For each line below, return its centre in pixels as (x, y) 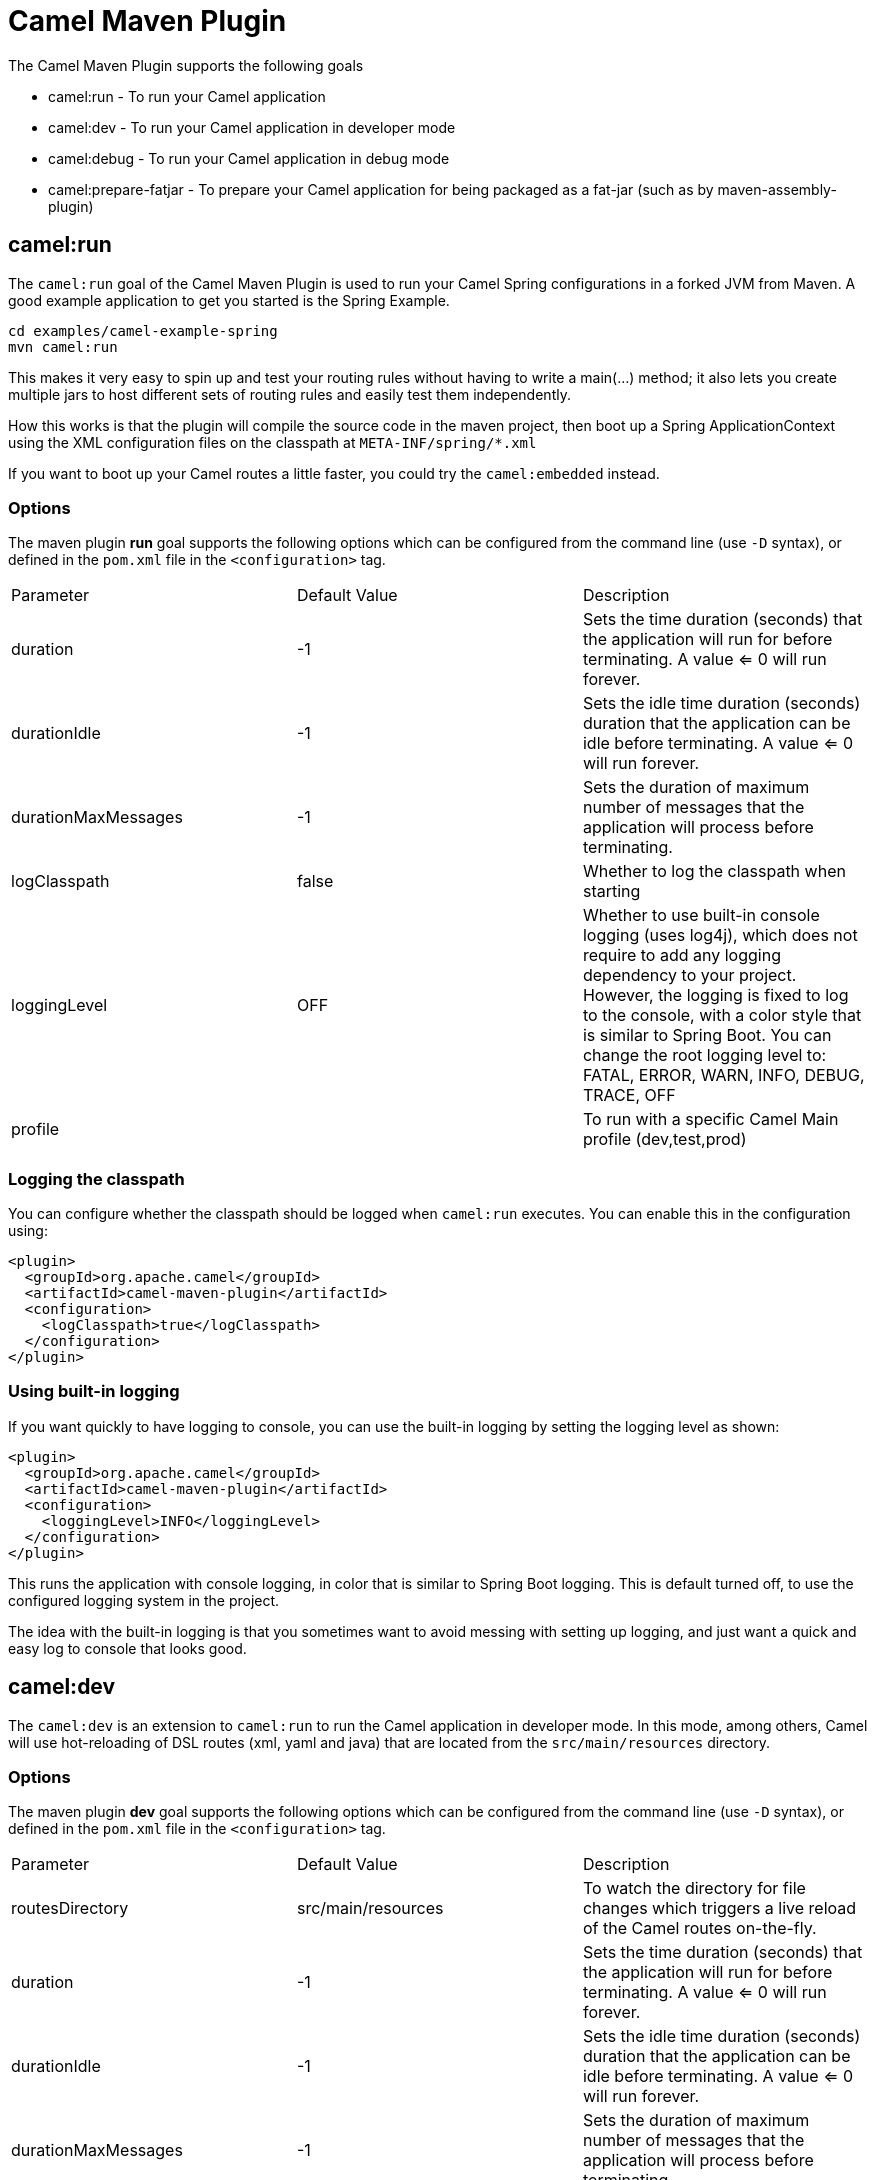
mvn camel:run (63, 346)
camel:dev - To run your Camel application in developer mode (252, 127)
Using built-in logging (94, 1391)
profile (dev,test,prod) (664, 1139)
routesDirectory (70, 1908)
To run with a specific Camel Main (710, 1119)
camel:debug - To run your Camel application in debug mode (249, 158)
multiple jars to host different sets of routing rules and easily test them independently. (289, 394)
